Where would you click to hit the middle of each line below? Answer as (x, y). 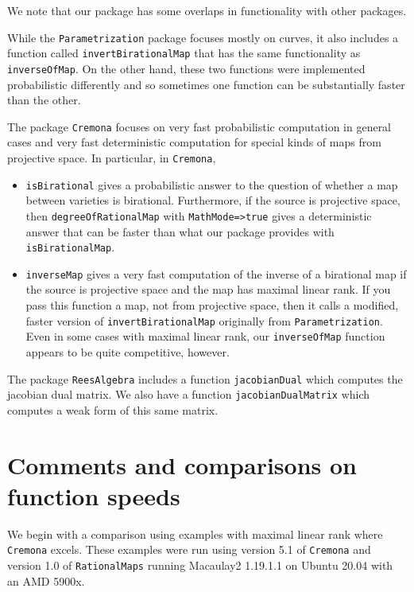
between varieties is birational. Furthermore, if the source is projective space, (213, 200)
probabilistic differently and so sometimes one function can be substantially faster (206, 84)
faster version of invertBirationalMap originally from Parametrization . (204, 320)
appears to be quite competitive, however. (128, 351)
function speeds (94, 495)
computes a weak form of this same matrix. (113, 409)
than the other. (44, 100)
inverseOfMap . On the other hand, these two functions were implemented (186, 68)
